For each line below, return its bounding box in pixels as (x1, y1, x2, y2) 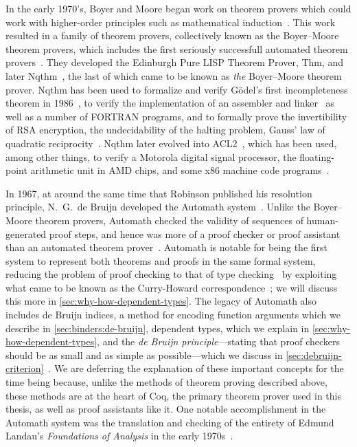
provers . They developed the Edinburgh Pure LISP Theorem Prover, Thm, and (5, 55, 344, 69)
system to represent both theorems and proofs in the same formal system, (5, 253, 316, 268)
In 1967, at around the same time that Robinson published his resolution (5, 186, 312, 200)
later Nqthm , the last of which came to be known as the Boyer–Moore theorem (5, 68, 342, 83)
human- (306, 212, 338, 227)
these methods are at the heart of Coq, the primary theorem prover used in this (5, 388, 342, 402)
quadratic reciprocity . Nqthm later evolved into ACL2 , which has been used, (5, 135, 337, 150)
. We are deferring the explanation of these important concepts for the (48, 361, 344, 375)
